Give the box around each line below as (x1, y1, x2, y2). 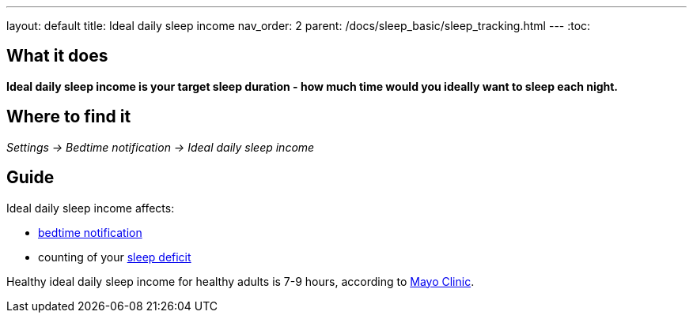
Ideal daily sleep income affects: (6, 201, 175, 215)
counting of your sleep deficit (38, 250, 191, 264)
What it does (6, 46, 108, 66)
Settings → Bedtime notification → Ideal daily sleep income (6, 140, 315, 154)
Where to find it (6, 107, 131, 127)
